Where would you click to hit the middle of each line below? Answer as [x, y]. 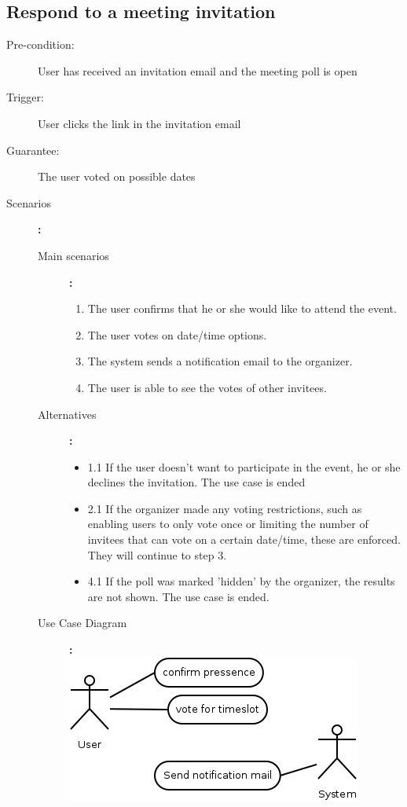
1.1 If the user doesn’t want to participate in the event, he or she [244, 466]
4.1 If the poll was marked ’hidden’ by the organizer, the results [241, 581]
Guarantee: [33, 150]
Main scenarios [73, 255]
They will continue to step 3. [157, 554]
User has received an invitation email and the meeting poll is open [198, 70]
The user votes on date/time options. [177, 334]
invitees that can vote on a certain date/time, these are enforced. [244, 539]
